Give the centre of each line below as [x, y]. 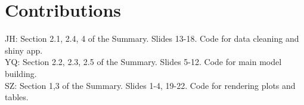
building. [21, 73]
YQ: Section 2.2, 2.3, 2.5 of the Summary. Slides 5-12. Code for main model [143, 62]
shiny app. [24, 50]
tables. [17, 97]
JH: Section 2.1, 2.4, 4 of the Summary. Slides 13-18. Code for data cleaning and [152, 38]
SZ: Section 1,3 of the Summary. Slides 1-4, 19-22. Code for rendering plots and [150, 85]
